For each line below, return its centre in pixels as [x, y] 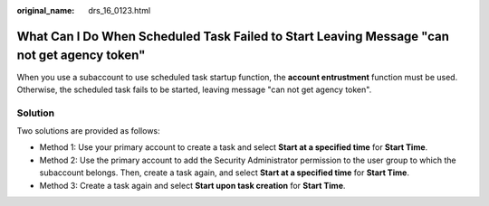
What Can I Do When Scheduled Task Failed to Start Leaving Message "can [233, 36]
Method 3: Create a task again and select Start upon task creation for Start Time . [192, 185]
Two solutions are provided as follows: [88, 131]
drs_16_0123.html [120, 10]
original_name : [46, 10]
